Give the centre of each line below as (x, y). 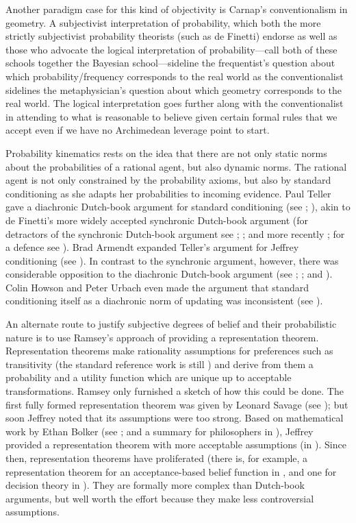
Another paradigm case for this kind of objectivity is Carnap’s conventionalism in (177, 9)
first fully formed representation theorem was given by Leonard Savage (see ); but (177, 404)
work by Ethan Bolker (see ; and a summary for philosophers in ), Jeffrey (160, 431)
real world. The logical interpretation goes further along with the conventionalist (175, 103)
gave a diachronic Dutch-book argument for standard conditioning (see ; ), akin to (178, 207)
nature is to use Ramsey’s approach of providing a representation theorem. (162, 337)
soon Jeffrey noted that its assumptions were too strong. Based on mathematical (175, 418)
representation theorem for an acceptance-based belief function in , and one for (171, 471)
